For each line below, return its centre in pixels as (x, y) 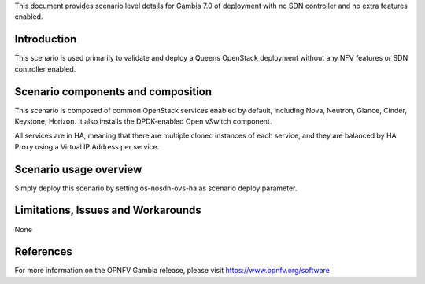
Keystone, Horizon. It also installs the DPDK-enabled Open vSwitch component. (143, 121)
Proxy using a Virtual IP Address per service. (87, 146)
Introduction (46, 39)
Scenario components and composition (113, 92)
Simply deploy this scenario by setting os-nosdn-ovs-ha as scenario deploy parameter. (156, 188)
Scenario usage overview (78, 169)
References (43, 252)
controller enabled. (45, 69)
